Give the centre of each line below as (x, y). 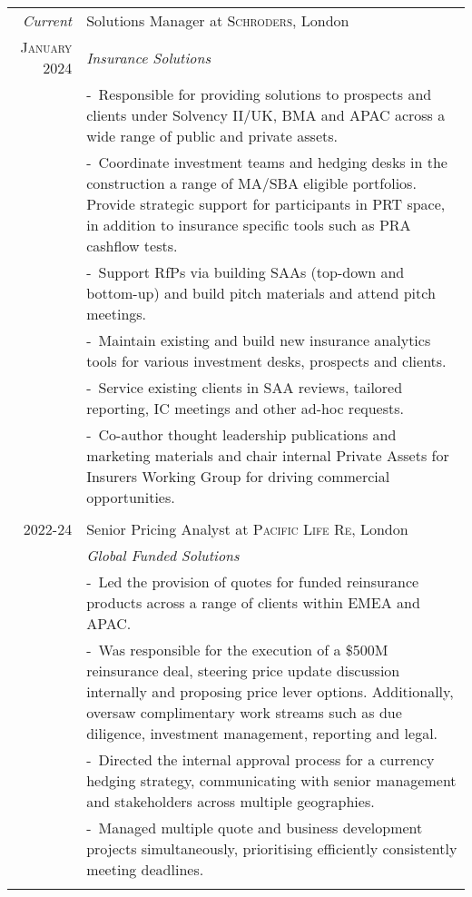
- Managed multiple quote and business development (255, 828)
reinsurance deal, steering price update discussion (243, 670)
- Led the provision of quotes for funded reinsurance (253, 582)
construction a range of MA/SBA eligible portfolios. (251, 183)
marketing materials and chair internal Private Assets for (268, 455)
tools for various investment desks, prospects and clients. (266, 361)
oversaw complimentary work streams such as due (244, 712)
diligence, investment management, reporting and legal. (262, 733)
